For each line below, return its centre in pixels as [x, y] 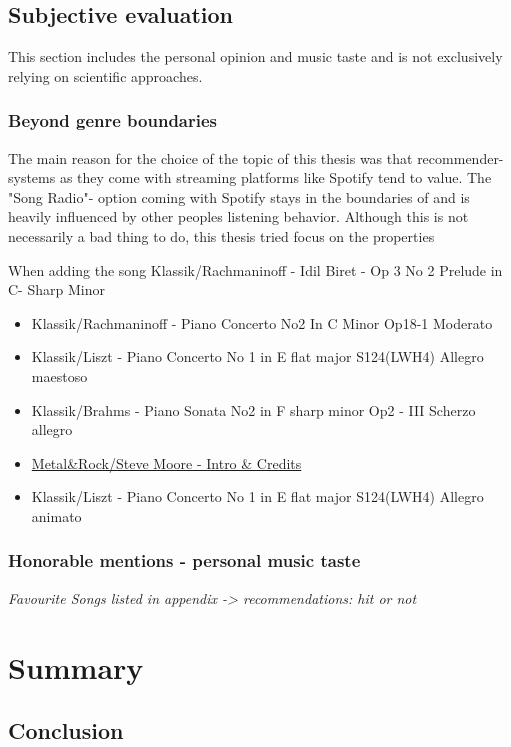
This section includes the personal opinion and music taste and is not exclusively [255, 56]
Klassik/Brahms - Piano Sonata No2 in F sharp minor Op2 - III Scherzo [253, 409]
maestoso [59, 375]
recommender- [460, 157]
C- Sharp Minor [56, 289]
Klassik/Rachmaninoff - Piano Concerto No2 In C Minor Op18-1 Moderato [262, 322]
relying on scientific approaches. [105, 75]
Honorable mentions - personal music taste [184, 560]
